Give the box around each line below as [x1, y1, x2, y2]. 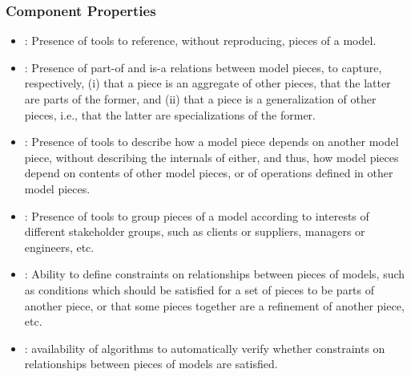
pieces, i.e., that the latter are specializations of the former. [24, 106, 316, 123]
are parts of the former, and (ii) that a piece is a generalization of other [24, 91, 377, 107]
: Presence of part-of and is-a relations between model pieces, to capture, [24, 59, 382, 75]
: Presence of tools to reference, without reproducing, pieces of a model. [24, 32, 377, 49]
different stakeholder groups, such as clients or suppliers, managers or [24, 223, 365, 240]
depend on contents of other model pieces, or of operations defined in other [24, 164, 393, 181]
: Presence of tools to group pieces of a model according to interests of [24, 207, 369, 224]
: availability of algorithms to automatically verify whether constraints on [24, 339, 385, 356]
